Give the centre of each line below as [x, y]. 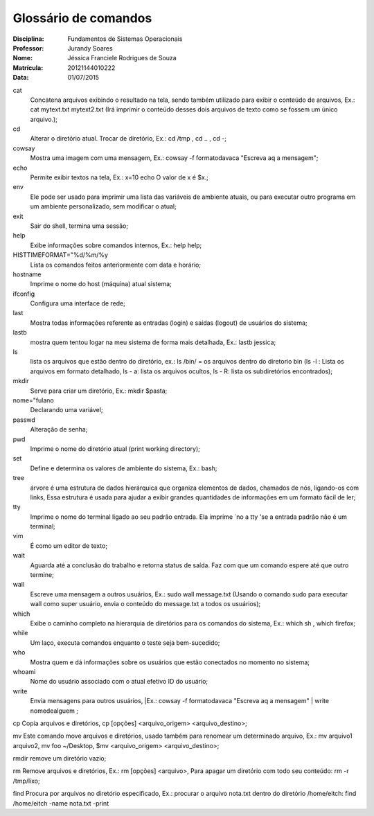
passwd [24, 420]
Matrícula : [28, 68]
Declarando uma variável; [66, 410]
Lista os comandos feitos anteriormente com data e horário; [115, 265]
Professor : [28, 48]
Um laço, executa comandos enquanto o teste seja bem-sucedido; [125, 642]
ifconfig [24, 294]
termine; [42, 575]
